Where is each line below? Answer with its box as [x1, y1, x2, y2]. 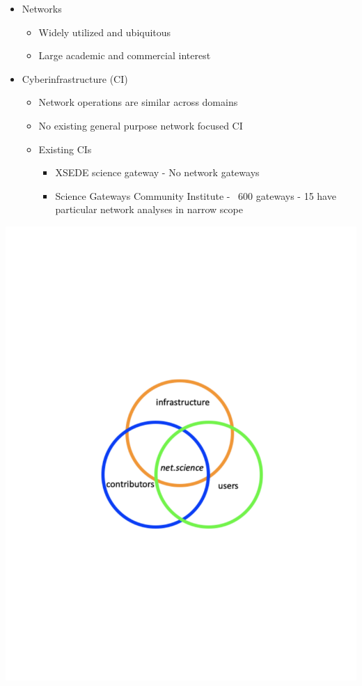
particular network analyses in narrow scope [55, 202, 243, 217]
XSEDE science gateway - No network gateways [55, 165, 260, 180]
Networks [22, 1, 62, 15]
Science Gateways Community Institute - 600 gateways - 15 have [55, 188, 336, 203]
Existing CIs [38, 141, 92, 156]
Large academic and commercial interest [38, 48, 211, 63]
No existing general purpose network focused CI [38, 118, 243, 132]
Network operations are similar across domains [38, 95, 238, 109]
